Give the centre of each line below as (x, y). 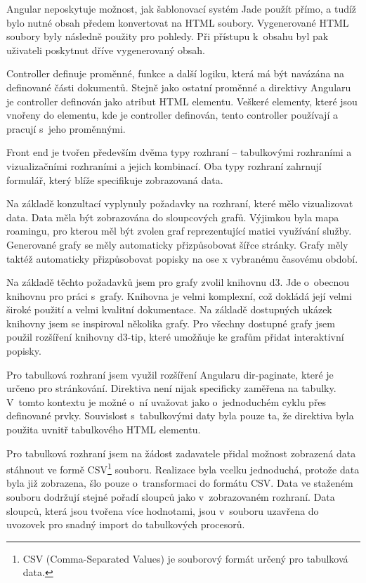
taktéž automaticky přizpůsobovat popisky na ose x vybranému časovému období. (182, 258)
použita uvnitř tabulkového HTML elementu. (104, 430)
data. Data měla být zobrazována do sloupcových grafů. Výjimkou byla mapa (173, 217)
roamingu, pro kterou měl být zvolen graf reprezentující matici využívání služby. (179, 231)
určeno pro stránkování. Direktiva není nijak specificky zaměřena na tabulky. (171, 388)
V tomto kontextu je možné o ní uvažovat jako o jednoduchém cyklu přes (166, 401)
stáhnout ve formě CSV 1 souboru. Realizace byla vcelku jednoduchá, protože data (183, 468)
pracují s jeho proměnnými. (66, 128)
